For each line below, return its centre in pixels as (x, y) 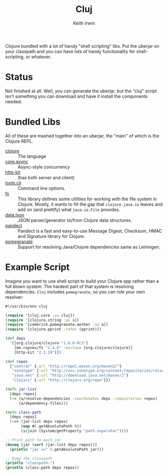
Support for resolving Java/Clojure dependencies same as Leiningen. (89, 247)
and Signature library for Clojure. (51, 236)
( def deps (15, 338)
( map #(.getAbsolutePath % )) (51, 426)
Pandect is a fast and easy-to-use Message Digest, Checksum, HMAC (90, 231)
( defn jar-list (21, 389)
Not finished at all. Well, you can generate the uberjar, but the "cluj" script (81, 91)
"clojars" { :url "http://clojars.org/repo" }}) (61, 380)
